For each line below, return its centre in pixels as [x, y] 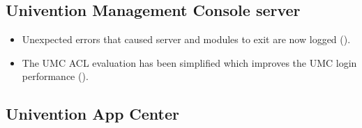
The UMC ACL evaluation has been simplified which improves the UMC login [189, 62]
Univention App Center [93, 114]
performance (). [55, 76]
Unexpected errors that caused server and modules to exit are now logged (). [186, 39]
